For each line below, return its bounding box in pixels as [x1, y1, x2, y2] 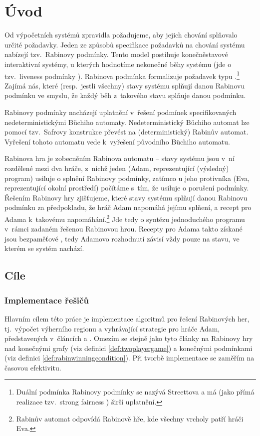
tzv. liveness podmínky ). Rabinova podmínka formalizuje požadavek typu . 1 [4, 69, 240, 81]
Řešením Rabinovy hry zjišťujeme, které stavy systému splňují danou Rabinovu [4, 192, 248, 202]
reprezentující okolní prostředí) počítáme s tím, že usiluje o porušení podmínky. [4, 182, 249, 193]
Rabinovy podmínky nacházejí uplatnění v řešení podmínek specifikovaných [4, 106, 237, 117]
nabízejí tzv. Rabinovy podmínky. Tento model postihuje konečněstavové [4, 49, 228, 59]
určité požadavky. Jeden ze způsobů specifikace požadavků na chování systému [4, 39, 245, 49]
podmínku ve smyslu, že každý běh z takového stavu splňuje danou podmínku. [4, 90, 246, 100]
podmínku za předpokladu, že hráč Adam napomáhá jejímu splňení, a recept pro [4, 202, 252, 212]
